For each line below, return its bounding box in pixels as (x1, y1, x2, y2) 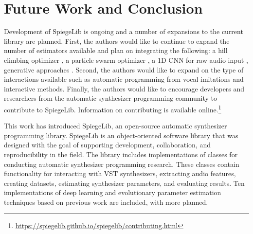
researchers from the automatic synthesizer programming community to (4, 93, 217, 103)
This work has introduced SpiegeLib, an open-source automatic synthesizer (4, 121, 227, 131)
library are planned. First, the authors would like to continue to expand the (4, 36, 230, 46)
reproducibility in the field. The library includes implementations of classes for (4, 149, 238, 159)
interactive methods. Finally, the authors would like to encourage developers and (4, 83, 245, 93)
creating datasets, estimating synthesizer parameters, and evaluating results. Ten (4, 178, 245, 188)
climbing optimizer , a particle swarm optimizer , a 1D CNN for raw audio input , (4, 54, 248, 65)
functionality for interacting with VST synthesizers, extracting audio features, (4, 168, 236, 179)
